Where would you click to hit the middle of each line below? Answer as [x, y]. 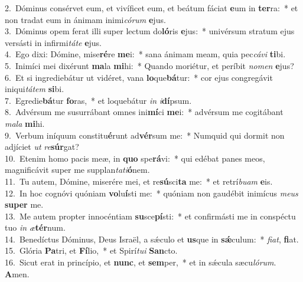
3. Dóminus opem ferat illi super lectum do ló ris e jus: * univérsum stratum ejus [150, 31]
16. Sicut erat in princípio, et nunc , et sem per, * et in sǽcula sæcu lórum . [141, 262]
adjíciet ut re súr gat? [42, 147]
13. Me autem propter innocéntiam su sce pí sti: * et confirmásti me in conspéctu [150, 216]
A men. [17, 273]
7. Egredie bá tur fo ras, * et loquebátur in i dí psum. [98, 100]
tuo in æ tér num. [35, 227]
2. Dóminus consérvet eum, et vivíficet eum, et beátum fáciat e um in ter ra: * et [151, 8]
